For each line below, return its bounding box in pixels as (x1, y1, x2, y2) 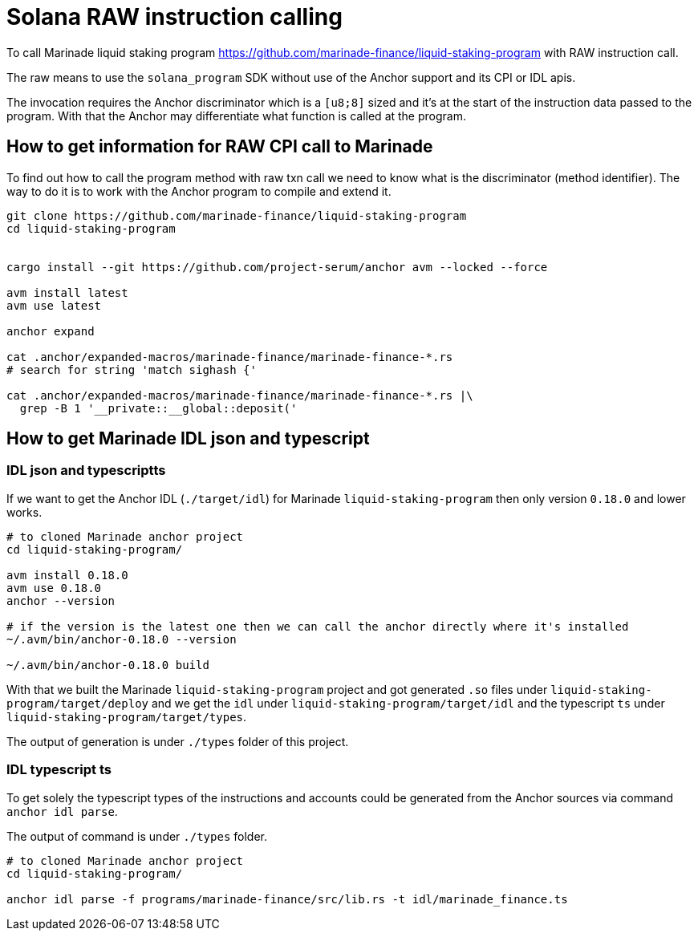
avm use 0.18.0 (6, 581, 102, 594)
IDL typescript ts (6, 761, 112, 778)
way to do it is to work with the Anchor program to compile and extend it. (6, 184, 392, 198)
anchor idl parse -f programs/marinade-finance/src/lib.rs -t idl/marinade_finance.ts (6, 892, 568, 906)
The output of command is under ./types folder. (6, 829, 268, 843)
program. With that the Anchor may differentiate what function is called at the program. (6, 108, 466, 123)
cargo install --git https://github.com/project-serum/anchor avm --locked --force (6, 260, 548, 274)
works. (6, 505, 43, 519)
